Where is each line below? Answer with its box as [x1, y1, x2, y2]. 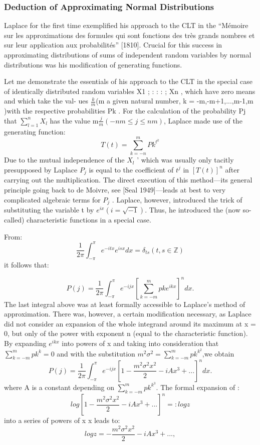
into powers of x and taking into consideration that [62, 337, 219, 348]
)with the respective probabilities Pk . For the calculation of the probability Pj [4, 105, 246, 116]
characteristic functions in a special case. [27, 214, 151, 224]
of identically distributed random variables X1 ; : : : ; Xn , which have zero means [4, 85, 255, 96]
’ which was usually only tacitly [137, 154, 234, 165]
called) [4, 214, 25, 224]
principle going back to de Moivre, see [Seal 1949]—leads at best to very [4, 184, 226, 194]
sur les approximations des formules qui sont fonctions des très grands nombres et [4, 29, 255, 40]
